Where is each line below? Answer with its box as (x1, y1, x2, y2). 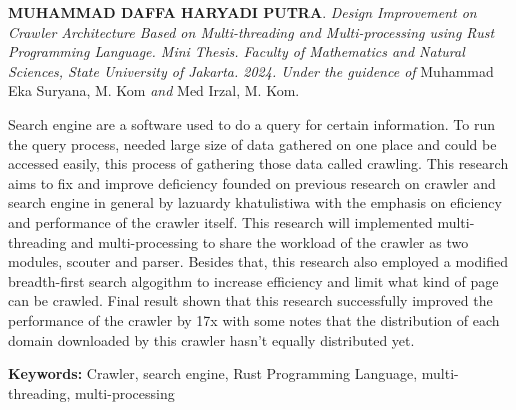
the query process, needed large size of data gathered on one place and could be (8, 133, 497, 154)
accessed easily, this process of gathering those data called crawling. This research (8, 153, 509, 174)
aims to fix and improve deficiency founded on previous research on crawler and (8, 172, 496, 193)
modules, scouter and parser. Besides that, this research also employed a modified (8, 251, 508, 272)
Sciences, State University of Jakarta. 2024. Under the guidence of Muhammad (8, 60, 494, 81)
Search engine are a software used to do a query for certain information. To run (8, 113, 495, 134)
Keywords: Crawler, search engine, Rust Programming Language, (8, 363, 418, 384)
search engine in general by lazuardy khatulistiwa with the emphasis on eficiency (8, 192, 502, 213)
